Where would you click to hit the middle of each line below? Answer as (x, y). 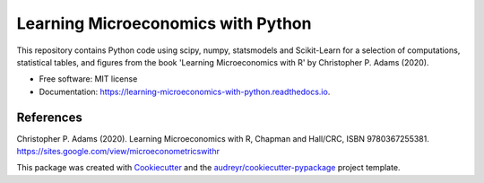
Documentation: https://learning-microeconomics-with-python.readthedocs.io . (185, 91)
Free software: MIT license (88, 79)
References (49, 117)
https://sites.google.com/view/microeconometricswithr (118, 152)
